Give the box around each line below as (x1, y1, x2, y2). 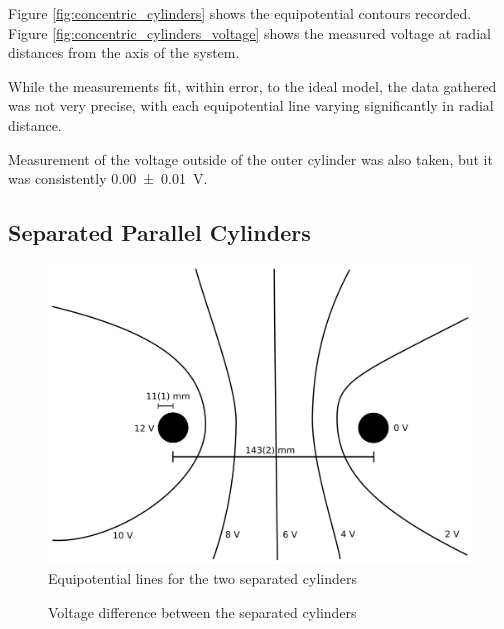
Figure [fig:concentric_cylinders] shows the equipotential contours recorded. (8, 3, 472, 23)
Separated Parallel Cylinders (8, 217, 311, 248)
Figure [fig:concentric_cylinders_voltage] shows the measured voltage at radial (8, 22, 491, 43)
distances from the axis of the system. (8, 42, 240, 63)
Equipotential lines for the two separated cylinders (48, 567, 357, 588)
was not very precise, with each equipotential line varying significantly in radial (8, 95, 494, 116)
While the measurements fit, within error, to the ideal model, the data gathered (8, 75, 497, 96)
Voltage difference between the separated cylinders (48, 601, 357, 622)
